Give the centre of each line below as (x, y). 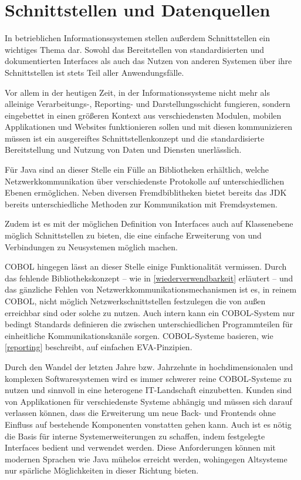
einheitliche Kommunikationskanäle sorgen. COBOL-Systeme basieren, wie (139, 335)
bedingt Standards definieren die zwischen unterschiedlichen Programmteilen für (149, 324)
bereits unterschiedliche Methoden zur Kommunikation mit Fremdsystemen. (141, 204)
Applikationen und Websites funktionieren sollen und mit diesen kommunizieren (149, 127)
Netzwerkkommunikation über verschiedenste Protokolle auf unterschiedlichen (145, 181)
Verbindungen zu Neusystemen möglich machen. (91, 246)
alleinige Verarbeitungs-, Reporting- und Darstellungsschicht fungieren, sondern (148, 104)
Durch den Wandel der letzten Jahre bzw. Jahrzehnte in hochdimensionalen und (149, 366)
